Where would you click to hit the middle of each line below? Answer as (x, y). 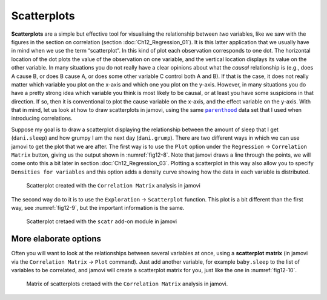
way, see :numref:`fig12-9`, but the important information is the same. (98, 207)
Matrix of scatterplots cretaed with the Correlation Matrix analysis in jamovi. (127, 284)
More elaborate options (56, 239)
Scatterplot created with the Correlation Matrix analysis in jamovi (114, 186)
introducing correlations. (42, 119)
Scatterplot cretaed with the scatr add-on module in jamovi (102, 221)
